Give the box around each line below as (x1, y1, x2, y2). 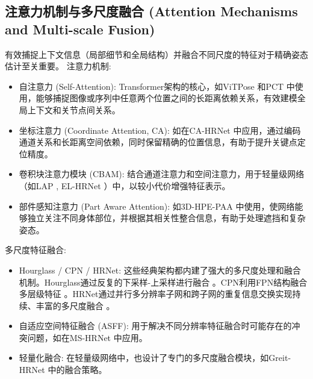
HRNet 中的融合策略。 (19, 363, 107, 376)
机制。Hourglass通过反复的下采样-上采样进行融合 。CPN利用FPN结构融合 (19, 275, 308, 288)
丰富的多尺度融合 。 (36, 299, 115, 312)
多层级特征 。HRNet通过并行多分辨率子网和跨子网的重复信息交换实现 (19, 287, 293, 300)
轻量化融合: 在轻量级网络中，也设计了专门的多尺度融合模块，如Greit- (19, 351, 291, 364)
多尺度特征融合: (5, 243, 66, 256)
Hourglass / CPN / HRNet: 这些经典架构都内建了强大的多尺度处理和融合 (19, 263, 301, 276)
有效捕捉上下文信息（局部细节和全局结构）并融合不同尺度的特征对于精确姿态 (5, 48, 308, 60)
